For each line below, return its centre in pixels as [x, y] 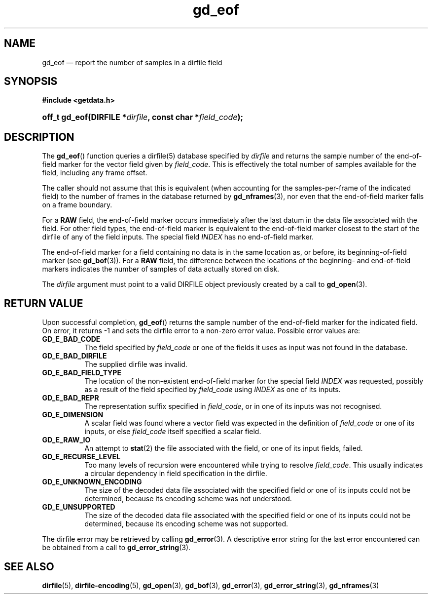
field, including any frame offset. [95, 173]
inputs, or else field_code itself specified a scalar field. [173, 432]
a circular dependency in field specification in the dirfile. [176, 474]
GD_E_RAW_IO [66, 440]
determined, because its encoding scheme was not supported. [186, 524]
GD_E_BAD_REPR [71, 398]
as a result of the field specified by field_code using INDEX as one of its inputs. [213, 390]
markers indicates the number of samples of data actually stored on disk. [161, 269]
